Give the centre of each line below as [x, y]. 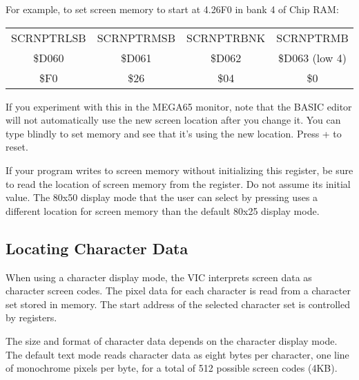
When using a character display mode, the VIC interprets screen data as [159, 277]
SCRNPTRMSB [136, 37]
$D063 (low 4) [312, 57]
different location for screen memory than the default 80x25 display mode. [163, 210]
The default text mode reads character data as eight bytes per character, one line [177, 354]
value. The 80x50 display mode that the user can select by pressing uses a [162, 197]
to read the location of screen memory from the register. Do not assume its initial [178, 183]
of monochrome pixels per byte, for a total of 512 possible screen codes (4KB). [172, 368]
